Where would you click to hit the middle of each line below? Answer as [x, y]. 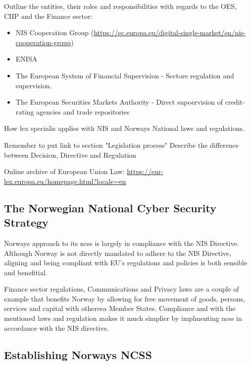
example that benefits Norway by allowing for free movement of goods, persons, [125, 298]
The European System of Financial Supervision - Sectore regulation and [125, 75]
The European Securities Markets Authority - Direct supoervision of [119, 102]
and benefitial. [26, 272]
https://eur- [145, 171]
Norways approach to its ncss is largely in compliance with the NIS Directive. [122, 243]
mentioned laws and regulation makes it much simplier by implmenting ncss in [123, 318]
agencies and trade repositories [83, 111]
